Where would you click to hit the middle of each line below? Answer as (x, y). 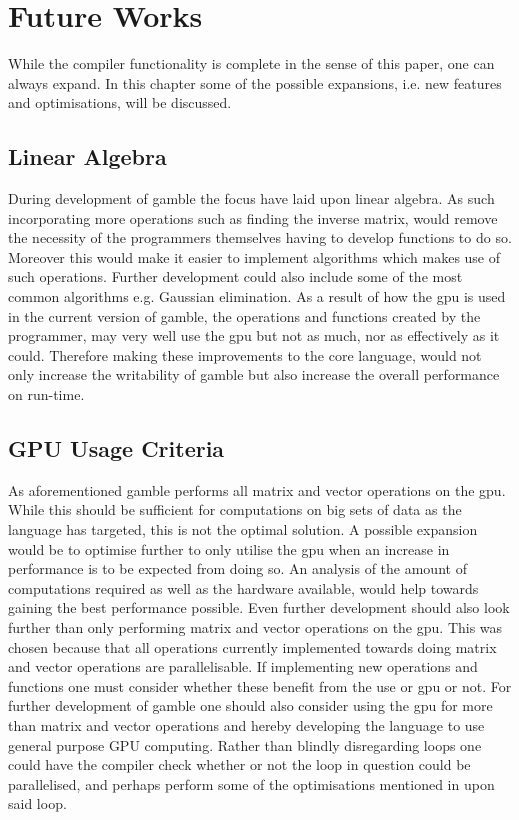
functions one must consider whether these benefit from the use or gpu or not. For (260, 685)
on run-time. (46, 394)
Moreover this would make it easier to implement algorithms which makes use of (254, 256)
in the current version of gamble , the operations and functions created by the (244, 315)
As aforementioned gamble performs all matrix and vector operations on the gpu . (257, 489)
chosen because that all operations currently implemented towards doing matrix (252, 646)
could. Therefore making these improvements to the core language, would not (245, 354)
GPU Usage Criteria (116, 448)
